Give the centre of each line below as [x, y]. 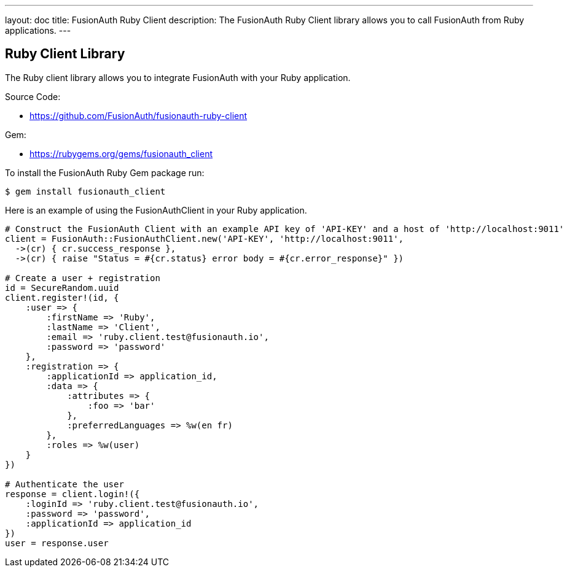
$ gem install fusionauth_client [85, 191]
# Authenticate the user [65, 484]
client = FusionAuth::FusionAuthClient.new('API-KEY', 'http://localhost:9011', [205, 238]
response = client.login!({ [72, 494]
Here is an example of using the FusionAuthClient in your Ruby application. [156, 210]
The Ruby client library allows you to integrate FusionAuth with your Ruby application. [178, 77]
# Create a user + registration [83, 278]
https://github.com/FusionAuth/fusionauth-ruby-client [139, 115]
